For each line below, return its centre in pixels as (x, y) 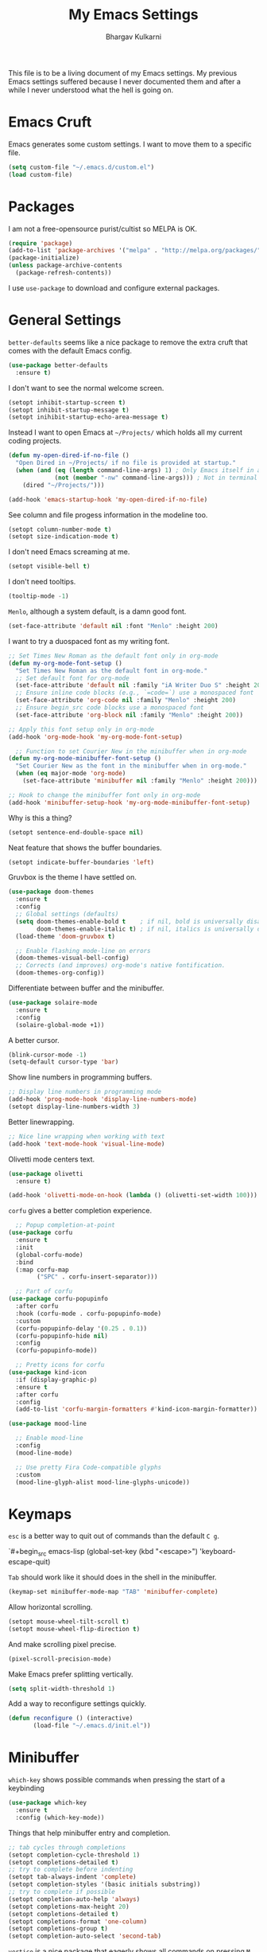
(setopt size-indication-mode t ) (64, 537)
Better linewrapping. (41, 1122)
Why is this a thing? (41, 818)
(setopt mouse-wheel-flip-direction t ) (74, 1629)
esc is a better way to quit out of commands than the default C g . (114, 1536)
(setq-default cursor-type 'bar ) (64, 1062)
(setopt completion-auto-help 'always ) (74, 1899)
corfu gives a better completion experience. (80, 1211)
